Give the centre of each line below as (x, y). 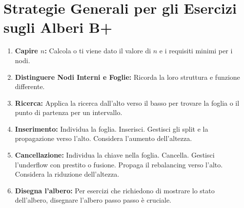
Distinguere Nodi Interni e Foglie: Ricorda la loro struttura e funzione (127, 77)
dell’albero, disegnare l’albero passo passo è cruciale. (93, 200)
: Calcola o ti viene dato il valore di (98, 51)
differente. (30, 86)
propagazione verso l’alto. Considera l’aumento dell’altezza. (103, 138)
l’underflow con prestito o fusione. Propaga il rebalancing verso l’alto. (119, 164)
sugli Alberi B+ (58, 27)
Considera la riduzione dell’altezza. (67, 174)
